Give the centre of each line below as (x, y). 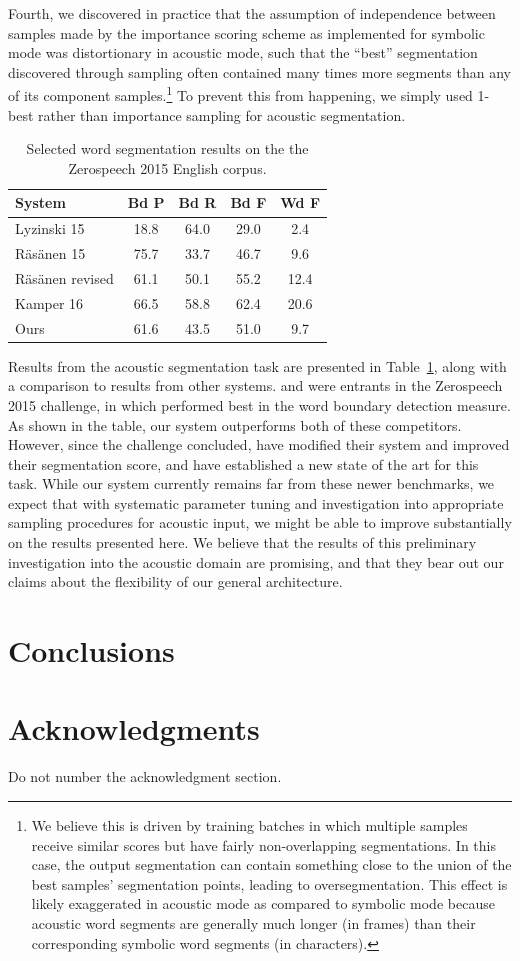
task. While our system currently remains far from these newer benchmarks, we (251, 483)
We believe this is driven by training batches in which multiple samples (249, 824)
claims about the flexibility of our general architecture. (175, 581)
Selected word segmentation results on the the (167, 148)
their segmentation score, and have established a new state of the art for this (243, 463)
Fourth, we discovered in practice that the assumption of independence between (252, 13)
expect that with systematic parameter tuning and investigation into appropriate (256, 502)
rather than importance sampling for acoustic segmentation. (222, 114)
